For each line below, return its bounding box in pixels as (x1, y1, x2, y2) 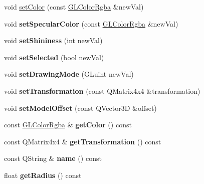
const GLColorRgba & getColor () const (4, 119, 132, 130)
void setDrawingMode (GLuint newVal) (4, 69, 134, 79)
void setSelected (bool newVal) (4, 52, 104, 62)
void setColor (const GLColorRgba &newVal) (4, 2, 144, 12)
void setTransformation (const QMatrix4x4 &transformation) (4, 85, 200, 96)
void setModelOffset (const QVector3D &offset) (4, 102, 157, 113)
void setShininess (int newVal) (4, 35, 103, 46)
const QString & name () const (4, 153, 102, 163)
